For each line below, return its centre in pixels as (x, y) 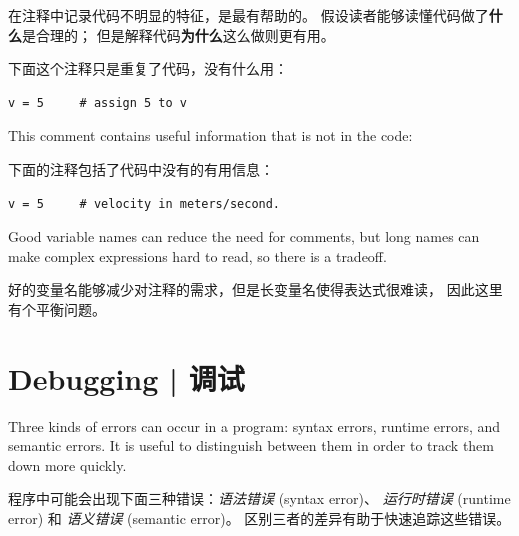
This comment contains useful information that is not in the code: (210, 135)
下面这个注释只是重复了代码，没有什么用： (148, 68)
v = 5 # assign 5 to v (97, 102)
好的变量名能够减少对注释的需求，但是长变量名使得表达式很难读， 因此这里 (255, 289)
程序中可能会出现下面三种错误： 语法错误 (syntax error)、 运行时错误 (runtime (259, 498)
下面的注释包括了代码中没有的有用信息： (141, 168)
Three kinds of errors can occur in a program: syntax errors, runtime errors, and (254, 425)
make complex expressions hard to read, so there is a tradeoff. (197, 255)
